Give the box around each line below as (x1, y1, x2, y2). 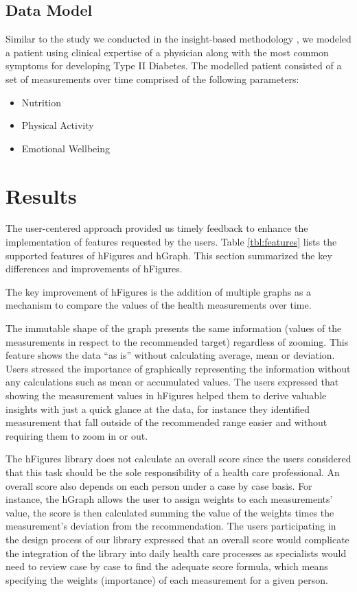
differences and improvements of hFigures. (5, 261, 183, 276)
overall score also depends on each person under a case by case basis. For (5, 478, 312, 493)
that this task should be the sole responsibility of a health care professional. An (5, 464, 340, 479)
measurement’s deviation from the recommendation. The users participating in (5, 519, 336, 533)
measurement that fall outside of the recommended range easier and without (5, 415, 327, 429)
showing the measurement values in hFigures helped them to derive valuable (5, 388, 327, 403)
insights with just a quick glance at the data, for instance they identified (5, 401, 310, 416)
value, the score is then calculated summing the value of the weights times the (5, 505, 334, 519)
